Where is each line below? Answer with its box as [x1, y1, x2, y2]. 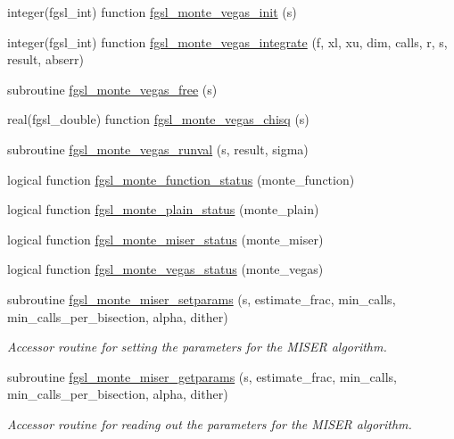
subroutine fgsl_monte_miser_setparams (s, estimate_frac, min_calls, [7, 289, 396, 308]
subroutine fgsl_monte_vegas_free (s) [7, 79, 218, 98]
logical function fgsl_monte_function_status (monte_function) [7, 170, 355, 188]
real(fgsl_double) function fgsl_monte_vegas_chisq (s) [7, 110, 310, 128]
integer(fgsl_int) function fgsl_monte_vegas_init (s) [7, 3, 297, 21]
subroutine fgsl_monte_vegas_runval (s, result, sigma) [7, 139, 309, 158]
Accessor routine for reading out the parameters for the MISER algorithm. [7, 414, 412, 433]
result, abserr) [7, 50, 84, 69]
